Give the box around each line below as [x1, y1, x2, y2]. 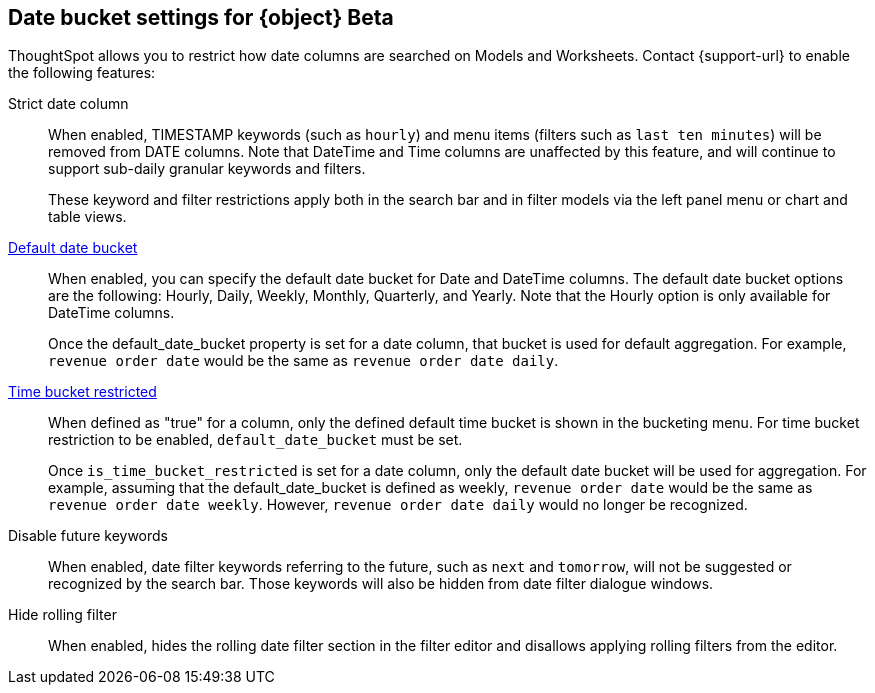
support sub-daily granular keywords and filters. [48, 160, 366, 178]
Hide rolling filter [8, 606, 117, 624]
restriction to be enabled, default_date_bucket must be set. [48, 431, 463, 449]
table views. [48, 208, 127, 226]
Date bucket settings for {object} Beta [8, 5, 394, 30]
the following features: [8, 64, 156, 82]
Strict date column [8, 95, 129, 113]
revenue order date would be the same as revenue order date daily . [48, 352, 559, 370]
